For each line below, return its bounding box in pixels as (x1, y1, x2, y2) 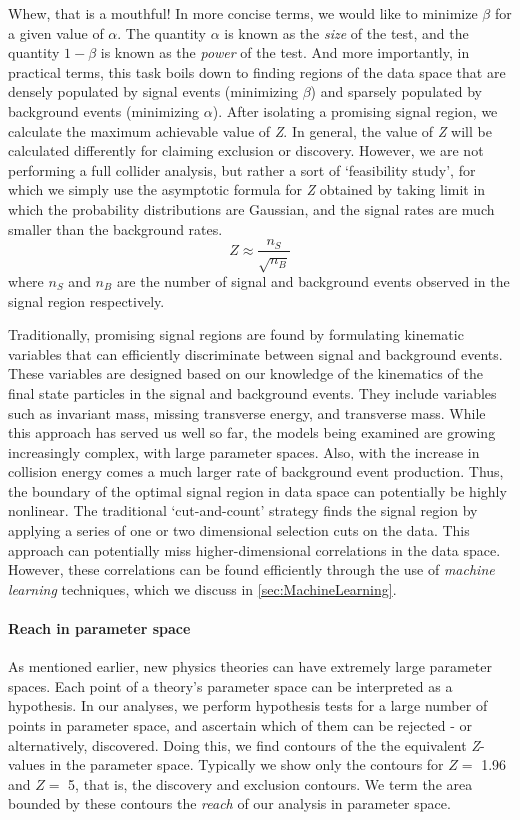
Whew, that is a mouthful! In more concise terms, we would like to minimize (8, 3, 478, 23)
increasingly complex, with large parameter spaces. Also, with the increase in (8, 441, 480, 462)
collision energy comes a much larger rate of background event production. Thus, (8, 461, 504, 482)
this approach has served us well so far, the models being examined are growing (8, 422, 496, 443)
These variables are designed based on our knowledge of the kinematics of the (8, 363, 483, 384)
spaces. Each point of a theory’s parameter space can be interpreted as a (8, 675, 453, 696)
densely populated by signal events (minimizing (8, 81, 298, 102)
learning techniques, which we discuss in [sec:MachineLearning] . (8, 578, 397, 599)
